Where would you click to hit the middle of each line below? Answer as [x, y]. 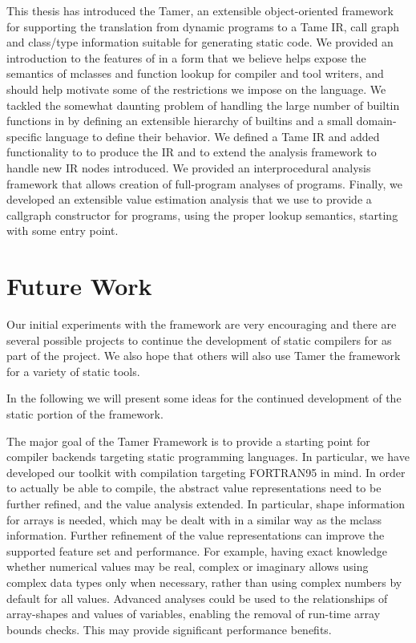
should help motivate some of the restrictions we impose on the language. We [196, 89]
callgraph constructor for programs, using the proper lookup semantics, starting [202, 214]
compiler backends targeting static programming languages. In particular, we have [208, 457]
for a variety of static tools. [73, 371]
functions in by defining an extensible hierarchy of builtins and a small [180, 121]
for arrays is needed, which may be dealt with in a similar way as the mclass [194, 519]
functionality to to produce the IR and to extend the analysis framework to [192, 152]
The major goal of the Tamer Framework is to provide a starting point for [188, 441]
